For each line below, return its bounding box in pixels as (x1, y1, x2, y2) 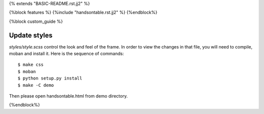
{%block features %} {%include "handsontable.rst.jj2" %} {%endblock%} (9, 10, 157, 16)
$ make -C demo (18, 82, 54, 88)
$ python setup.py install (18, 76, 83, 81)
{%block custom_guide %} (9, 18, 63, 24)
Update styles (9, 31, 53, 39)
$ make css (18, 62, 44, 67)
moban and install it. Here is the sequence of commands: (9, 51, 124, 57)
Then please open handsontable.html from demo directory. (9, 93, 128, 99)
